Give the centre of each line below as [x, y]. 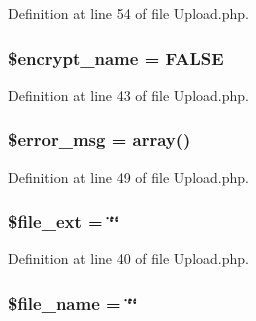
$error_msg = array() [99, 139]
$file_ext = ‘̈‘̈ [64, 221]
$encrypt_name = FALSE [116, 57]
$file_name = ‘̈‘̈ [73, 302]
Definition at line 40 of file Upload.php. [128, 258]
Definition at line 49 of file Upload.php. [128, 176]
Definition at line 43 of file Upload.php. [128, 94]
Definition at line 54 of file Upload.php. [128, 13]
